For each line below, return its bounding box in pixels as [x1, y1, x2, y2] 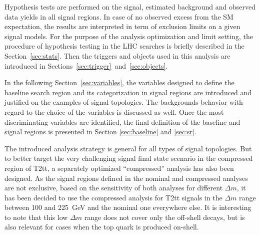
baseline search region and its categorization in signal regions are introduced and [4, 87, 252, 97]
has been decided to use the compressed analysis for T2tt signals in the [4, 192, 222, 202]
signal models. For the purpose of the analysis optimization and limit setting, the [4, 31, 253, 41]
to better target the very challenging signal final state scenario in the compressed [4, 153, 253, 163]
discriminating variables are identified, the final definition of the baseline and [4, 116, 240, 127]
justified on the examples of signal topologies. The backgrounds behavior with [4, 97, 243, 107]
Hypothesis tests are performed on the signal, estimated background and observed [4, 2, 256, 12]
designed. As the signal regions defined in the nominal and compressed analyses [4, 172, 248, 183]
